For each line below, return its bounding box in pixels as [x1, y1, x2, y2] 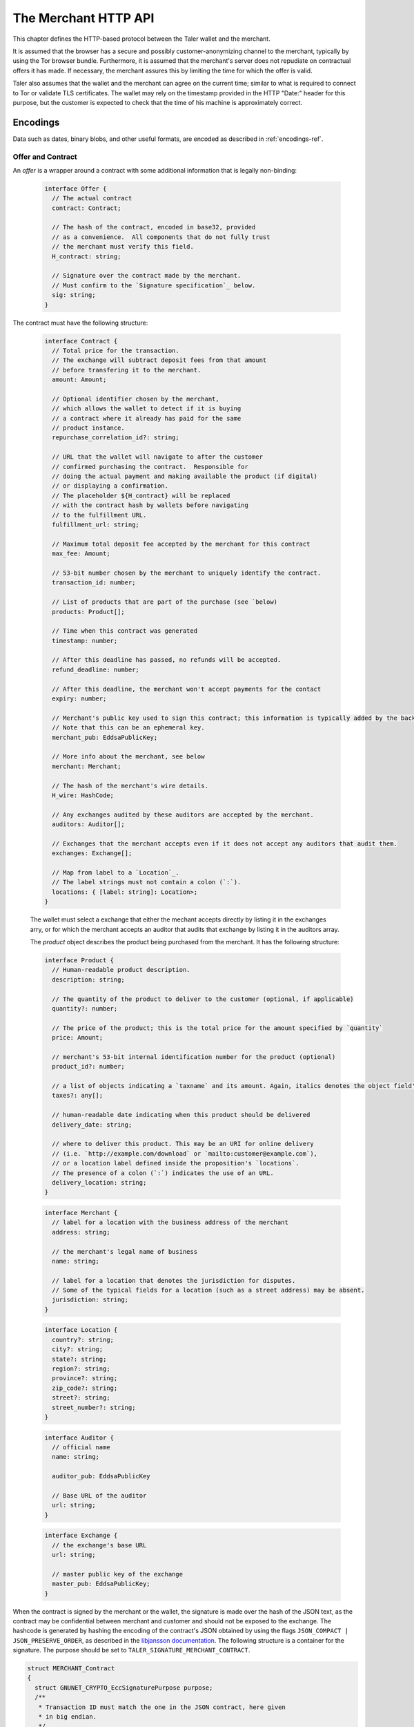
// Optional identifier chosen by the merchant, [52, 394, 220, 403]
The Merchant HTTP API [12, 10, 155, 26]
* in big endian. [38, 1713, 97, 1721]
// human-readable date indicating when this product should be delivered [52, 1111, 310, 1119]
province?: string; [52, 1375, 118, 1382]
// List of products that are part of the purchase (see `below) [52, 598, 278, 606]
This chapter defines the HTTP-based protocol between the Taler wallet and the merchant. [12, 35, 270, 43]
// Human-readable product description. [52, 966, 190, 974]
